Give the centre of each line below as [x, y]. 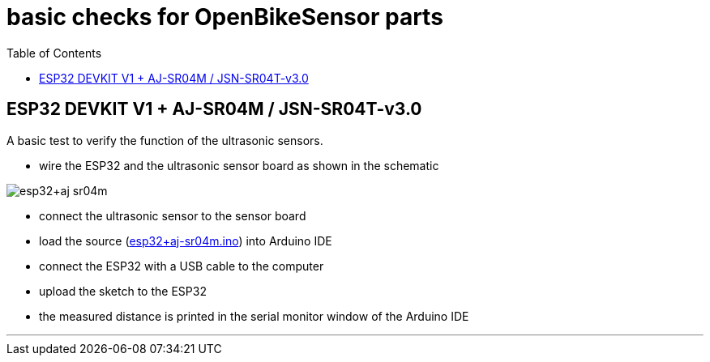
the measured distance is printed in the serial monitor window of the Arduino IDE [254, 316]
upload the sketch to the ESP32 [123, 291]
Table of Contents [54, 53]
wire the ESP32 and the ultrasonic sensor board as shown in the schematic [239, 165]
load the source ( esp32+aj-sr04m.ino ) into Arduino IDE [186, 241]
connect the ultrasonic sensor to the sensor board [173, 215]
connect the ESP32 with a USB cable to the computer [182, 266]
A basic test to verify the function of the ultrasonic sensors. [165, 140]
